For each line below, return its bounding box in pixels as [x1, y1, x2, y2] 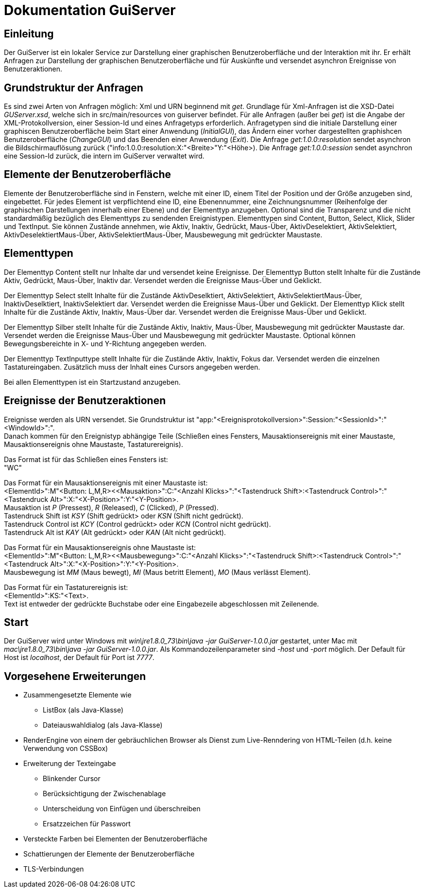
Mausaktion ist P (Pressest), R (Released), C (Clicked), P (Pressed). [4, 503, 219, 512]
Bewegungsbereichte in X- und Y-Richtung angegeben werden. [4, 339, 206, 348]
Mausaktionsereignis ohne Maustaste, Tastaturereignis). [4, 440, 183, 448]
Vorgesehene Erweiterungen [4, 670, 146, 682]
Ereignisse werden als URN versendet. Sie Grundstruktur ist [4, 415, 195, 424]
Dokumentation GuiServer [4, 2, 176, 18]
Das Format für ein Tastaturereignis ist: [4, 583, 128, 591]
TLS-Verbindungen [23, 865, 84, 874]
